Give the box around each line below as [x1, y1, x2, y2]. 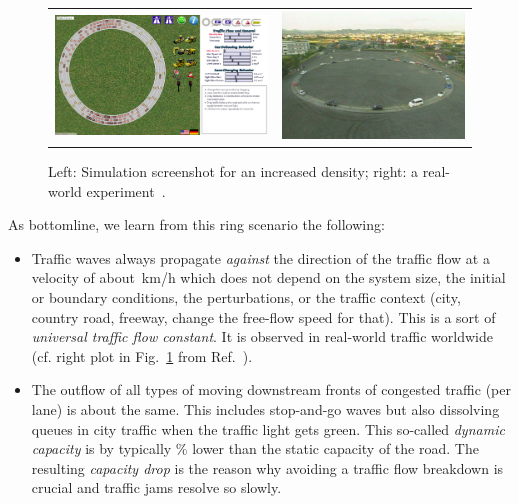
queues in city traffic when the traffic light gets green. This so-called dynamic [31, 418, 505, 439]
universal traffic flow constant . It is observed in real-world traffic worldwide [31, 326, 493, 347]
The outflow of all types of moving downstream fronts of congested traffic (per [31, 379, 511, 400]
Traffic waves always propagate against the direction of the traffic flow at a [31, 247, 490, 268]
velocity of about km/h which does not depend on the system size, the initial [31, 267, 506, 288]
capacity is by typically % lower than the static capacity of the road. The [31, 438, 479, 459]
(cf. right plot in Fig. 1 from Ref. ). [31, 345, 253, 366]
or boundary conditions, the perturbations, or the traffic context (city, [31, 286, 461, 307]
